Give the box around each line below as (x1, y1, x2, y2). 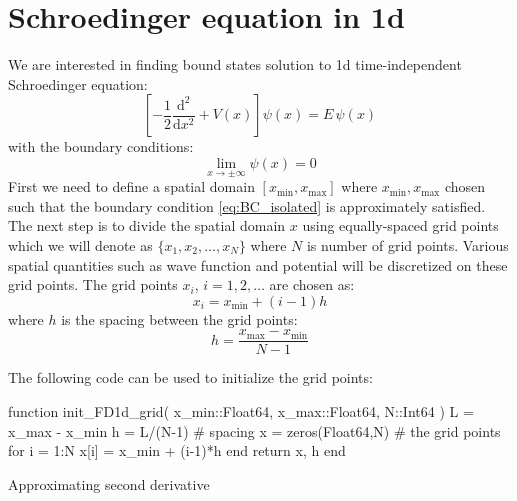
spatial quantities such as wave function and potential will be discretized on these (8, 254, 508, 275)
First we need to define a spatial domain (8, 176, 255, 197)
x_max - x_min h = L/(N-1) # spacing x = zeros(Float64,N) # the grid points (8, 420, 501, 441)
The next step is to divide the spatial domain (8, 215, 286, 236)
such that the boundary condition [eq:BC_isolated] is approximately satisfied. (8, 195, 486, 216)
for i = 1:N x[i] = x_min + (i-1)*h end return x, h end (8, 440, 346, 461)
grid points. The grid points (8, 274, 178, 295)
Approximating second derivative (8, 473, 210, 494)
